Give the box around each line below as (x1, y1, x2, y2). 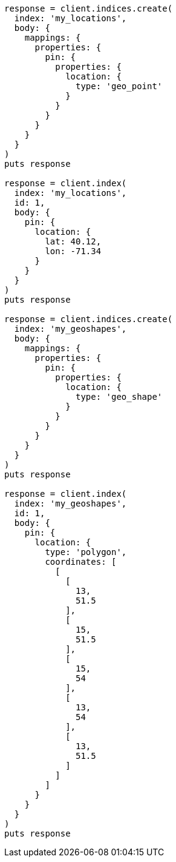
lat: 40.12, (45, 237, 102, 246)
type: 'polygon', (45, 547, 127, 557)
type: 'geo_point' (76, 81, 163, 91)
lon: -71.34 (45, 246, 102, 256)
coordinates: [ (45, 557, 117, 567)
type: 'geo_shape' (76, 392, 163, 402)
